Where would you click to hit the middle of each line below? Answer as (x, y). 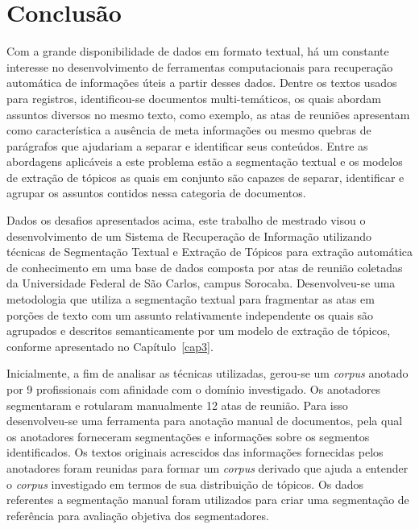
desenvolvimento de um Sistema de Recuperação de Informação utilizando (189, 236)
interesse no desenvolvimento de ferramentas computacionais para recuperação (200, 66)
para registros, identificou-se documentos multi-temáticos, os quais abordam (194, 98)
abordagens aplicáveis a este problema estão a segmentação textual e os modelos (205, 161)
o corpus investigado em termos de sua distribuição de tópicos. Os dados (185, 484)
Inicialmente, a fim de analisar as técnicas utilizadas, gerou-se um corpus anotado (207, 373)
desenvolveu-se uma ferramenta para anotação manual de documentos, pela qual (205, 421)
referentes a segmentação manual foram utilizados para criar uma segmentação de (208, 500)
